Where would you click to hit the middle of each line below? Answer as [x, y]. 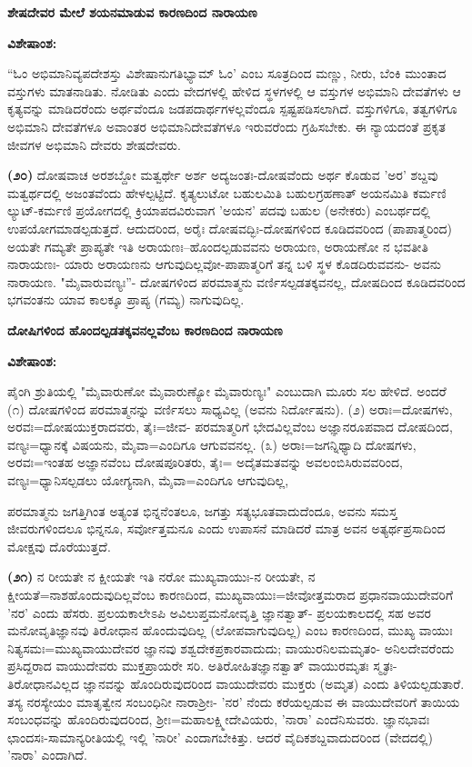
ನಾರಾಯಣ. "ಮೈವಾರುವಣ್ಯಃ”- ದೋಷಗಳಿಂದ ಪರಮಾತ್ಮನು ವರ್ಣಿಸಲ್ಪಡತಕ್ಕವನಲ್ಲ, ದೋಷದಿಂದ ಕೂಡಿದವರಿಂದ [236, 281]
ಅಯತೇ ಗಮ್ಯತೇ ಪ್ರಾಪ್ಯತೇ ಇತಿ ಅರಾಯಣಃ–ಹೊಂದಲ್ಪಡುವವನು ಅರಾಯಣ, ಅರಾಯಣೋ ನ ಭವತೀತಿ [218, 246]
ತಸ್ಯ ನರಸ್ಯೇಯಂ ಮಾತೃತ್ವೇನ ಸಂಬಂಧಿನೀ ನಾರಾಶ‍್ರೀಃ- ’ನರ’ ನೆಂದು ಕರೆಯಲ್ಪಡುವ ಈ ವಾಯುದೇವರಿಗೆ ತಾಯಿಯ [234, 701]
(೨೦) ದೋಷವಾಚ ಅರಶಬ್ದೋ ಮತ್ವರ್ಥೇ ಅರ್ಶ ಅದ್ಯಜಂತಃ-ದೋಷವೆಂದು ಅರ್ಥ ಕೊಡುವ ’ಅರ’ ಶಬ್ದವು [223, 175]
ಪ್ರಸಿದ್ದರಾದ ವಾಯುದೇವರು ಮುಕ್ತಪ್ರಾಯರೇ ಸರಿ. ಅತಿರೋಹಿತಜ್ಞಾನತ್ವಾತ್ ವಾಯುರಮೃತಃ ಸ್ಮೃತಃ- [202, 666]
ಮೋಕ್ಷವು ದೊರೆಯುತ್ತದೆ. [59, 546]
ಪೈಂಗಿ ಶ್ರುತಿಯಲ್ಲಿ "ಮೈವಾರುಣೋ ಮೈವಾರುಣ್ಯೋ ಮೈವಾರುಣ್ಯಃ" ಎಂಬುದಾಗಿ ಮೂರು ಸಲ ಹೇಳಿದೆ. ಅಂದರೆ [227, 391]
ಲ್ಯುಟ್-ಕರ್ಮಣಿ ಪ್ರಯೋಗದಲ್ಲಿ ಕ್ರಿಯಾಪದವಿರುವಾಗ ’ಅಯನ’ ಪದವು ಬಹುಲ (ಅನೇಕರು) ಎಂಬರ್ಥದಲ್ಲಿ [219, 210]
